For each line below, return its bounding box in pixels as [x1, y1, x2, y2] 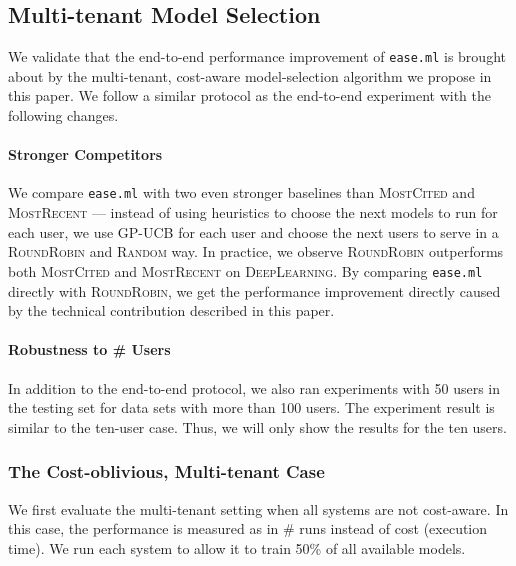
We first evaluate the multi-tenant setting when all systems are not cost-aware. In [8, 498, 509, 519]
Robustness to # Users [8, 339, 171, 360]
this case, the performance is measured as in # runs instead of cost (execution [8, 518, 488, 539]
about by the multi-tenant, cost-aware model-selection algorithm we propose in [8, 65, 492, 86]
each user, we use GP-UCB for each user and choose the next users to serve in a [8, 221, 499, 242]
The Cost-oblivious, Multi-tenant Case [8, 459, 325, 484]
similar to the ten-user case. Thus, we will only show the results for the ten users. [8, 416, 507, 437]
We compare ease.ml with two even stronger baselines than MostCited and [8, 182, 475, 203]
